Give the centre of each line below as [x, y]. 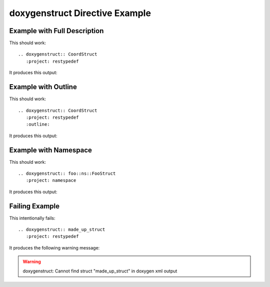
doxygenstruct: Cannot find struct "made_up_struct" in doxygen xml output [100, 271]
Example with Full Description [56, 31]
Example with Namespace [51, 150]
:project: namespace [51, 181]
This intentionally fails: [32, 218]
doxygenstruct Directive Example [80, 13]
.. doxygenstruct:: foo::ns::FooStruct [67, 174]
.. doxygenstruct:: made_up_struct [62, 230]
